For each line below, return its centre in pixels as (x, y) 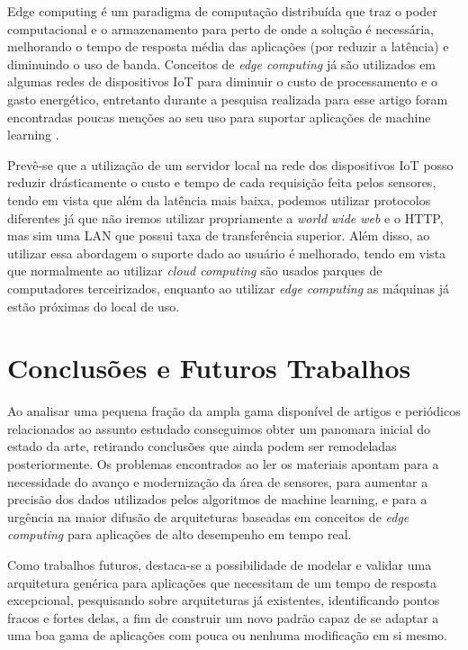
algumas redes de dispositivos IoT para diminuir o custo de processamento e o (222, 81)
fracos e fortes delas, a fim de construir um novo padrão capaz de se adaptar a (223, 617)
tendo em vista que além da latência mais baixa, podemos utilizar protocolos (219, 199)
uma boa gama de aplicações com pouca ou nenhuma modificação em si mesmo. (227, 635)
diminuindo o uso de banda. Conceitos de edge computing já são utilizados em (222, 63)
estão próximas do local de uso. (94, 306)
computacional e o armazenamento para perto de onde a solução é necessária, (220, 28)
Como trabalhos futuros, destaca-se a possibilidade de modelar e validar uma (220, 564)
